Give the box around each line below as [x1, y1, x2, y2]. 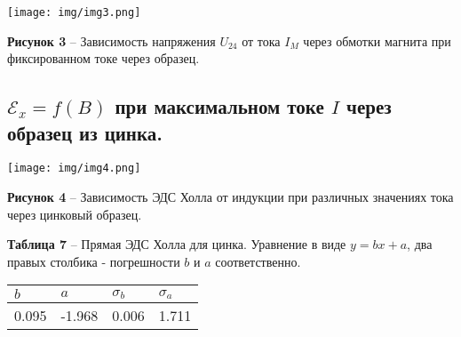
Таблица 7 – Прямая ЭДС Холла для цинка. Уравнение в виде [7, 235, 346, 253]
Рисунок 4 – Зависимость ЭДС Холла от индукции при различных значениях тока [7, 188, 454, 206]
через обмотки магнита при [303, 31, 451, 50]
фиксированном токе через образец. [7, 49, 200, 68]
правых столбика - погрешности [7, 252, 180, 270]
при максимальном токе [115, 92, 324, 120]
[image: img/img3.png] [7, 6, 141, 19]
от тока [242, 31, 281, 50]
